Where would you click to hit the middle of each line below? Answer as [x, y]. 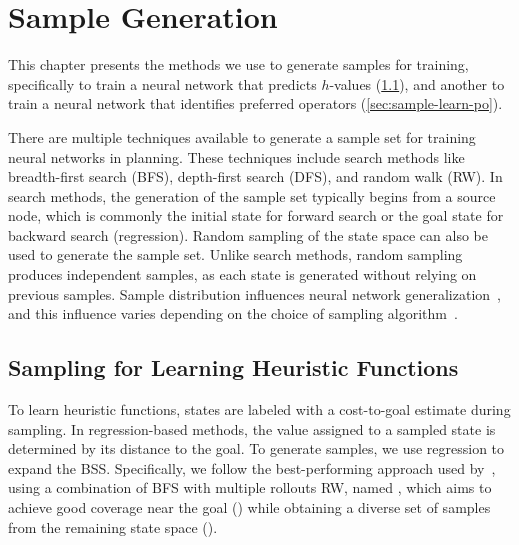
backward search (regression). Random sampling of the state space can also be [248, 234]
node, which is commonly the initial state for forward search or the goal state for [256, 215]
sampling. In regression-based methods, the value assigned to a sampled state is [252, 428]
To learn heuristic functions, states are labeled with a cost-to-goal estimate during [259, 409]
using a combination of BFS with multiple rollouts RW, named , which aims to [250, 487]
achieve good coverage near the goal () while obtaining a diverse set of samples [249, 507]
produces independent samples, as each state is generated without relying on [242, 274]
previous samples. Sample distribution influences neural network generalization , [254, 293]
